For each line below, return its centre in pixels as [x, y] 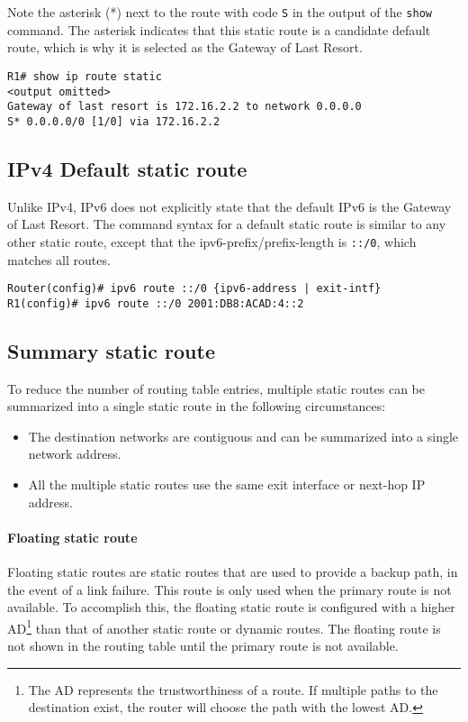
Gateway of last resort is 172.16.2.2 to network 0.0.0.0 [184, 107]
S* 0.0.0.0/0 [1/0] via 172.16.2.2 [114, 121]
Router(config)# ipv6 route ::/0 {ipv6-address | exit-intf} [194, 289]
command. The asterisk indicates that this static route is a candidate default [219, 29]
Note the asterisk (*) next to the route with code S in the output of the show [220, 12]
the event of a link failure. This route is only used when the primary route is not [229, 589]
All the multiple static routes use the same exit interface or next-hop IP [227, 484]
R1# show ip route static [85, 76]
